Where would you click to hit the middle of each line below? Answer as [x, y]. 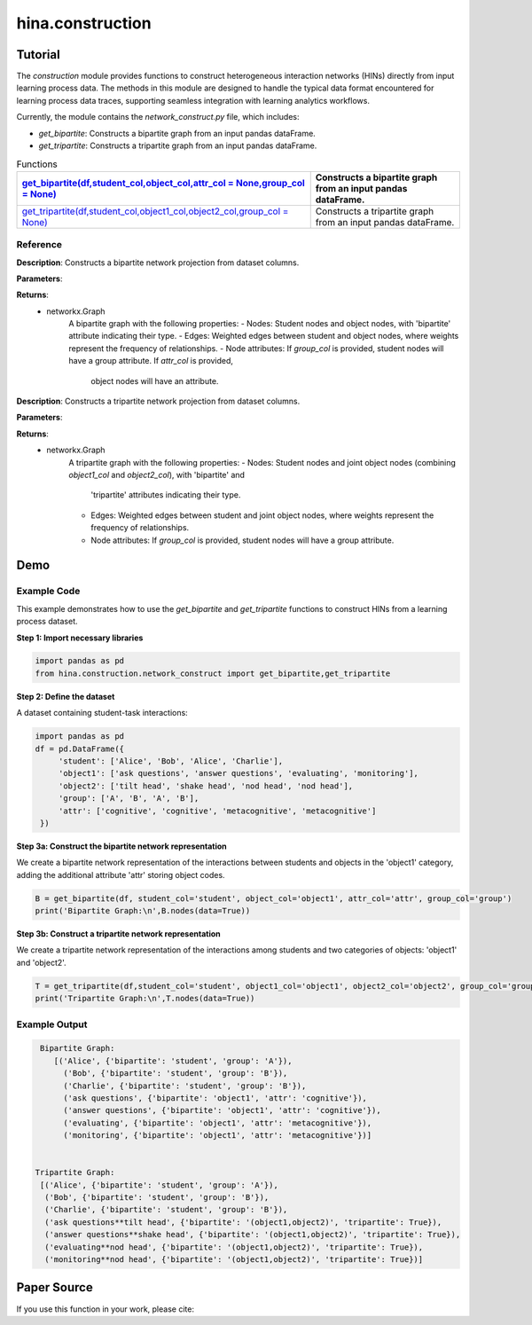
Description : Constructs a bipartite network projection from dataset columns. [158, 263]
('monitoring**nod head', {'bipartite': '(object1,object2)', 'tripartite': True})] [234, 1260]
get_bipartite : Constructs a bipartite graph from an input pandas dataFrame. [177, 133]
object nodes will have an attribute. [155, 380]
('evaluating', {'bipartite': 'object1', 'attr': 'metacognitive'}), [218, 1123]
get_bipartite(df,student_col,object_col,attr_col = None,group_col [163, 183]
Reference [39, 245]
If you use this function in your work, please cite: [106, 1309]
